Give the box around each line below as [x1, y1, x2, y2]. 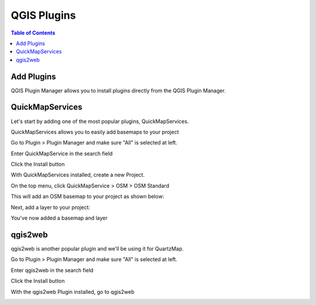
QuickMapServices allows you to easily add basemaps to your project [11, 128, 179, 135]
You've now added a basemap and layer [11, 214, 108, 222]
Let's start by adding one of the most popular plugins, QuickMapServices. [11, 118, 189, 125]
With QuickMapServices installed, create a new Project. [11, 172, 145, 179]
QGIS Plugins [11, 9, 76, 22]
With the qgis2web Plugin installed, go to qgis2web [11, 288, 135, 295]
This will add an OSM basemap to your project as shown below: [11, 193, 164, 200]
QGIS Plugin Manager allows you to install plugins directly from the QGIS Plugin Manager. [11, 87, 226, 94]
